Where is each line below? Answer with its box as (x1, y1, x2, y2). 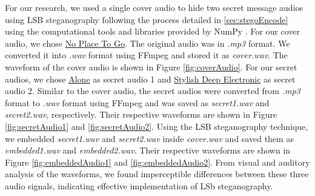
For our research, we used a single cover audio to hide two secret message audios (5, 1, 303, 13)
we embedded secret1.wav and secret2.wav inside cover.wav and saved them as (5, 132, 294, 144)
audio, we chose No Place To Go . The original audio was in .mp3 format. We (5, 36, 290, 49)
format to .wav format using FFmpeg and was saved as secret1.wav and (5, 96, 270, 109)
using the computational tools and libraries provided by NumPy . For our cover (5, 25, 300, 38)
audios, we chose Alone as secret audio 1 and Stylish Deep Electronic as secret (5, 72, 296, 85)
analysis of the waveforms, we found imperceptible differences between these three (5, 167, 309, 180)
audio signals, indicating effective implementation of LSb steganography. (5, 179, 273, 192)
